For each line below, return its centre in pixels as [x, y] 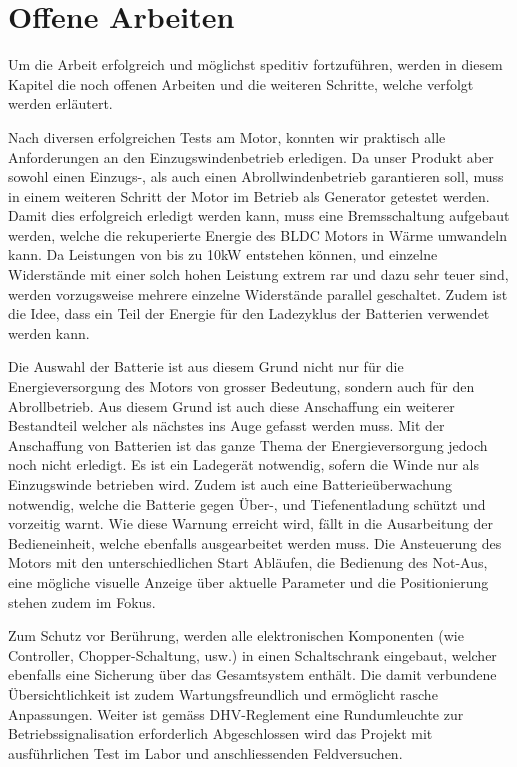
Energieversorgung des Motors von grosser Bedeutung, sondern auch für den [241, 386]
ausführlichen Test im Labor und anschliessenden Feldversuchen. [205, 752]
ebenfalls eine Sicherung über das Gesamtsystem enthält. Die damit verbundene [252, 674]
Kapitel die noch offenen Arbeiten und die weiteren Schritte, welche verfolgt [241, 83]
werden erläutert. [60, 103]
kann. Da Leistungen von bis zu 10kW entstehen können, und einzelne [223, 254]
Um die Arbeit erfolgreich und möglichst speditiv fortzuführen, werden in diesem [255, 64]
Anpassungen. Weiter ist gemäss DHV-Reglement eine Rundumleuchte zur [236, 713]
